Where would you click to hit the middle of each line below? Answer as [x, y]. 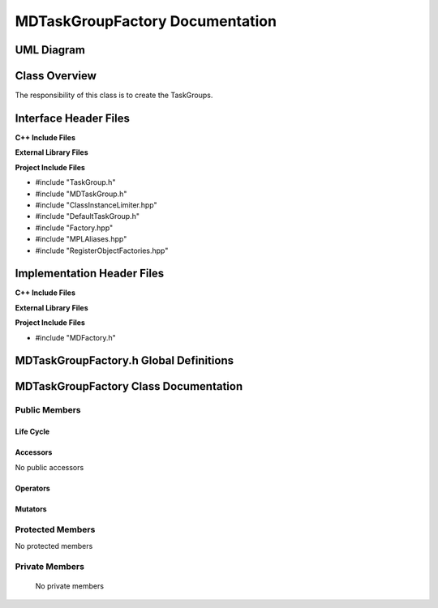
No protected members [54, 546]
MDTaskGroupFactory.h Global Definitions [125, 361]
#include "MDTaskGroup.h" [81, 194]
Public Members [48, 410]
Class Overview [56, 76]
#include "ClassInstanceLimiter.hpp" [96, 205]
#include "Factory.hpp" [74, 228]
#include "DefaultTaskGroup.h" [87, 216]
